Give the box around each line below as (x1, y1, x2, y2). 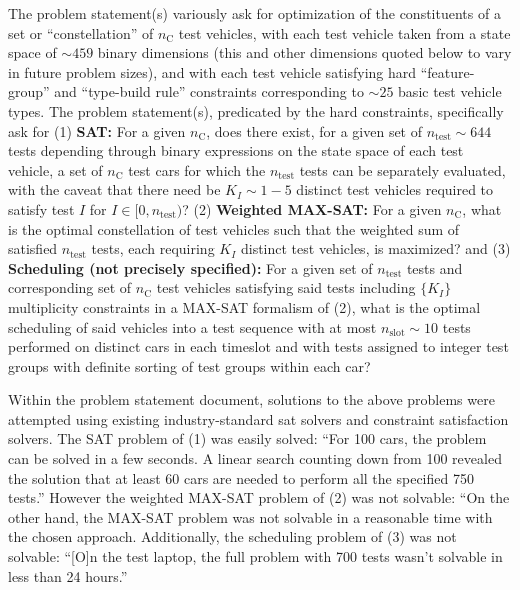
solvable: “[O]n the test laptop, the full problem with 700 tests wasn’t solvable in (8, 546, 503, 567)
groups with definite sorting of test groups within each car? (8, 355, 371, 376)
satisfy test (8, 198, 75, 219)
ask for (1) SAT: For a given (8, 120, 186, 141)
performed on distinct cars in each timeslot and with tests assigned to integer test (8, 336, 509, 357)
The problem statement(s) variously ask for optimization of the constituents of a (8, 3, 501, 23)
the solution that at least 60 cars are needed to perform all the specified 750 (8, 467, 474, 488)
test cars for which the (128, 159, 266, 180)
